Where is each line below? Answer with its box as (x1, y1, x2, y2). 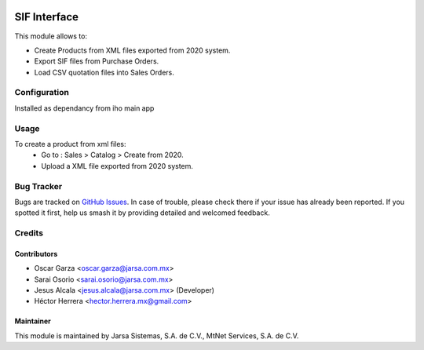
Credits (14, 228, 43, 239)
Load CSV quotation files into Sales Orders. (34, 67, 174, 77)
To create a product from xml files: (14, 139, 126, 148)
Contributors (14, 249, 58, 258)
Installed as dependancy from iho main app (14, 103, 155, 113)
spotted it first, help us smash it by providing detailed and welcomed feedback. (14, 208, 270, 217)
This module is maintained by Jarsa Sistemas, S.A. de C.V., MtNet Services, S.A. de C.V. (14, 330, 299, 341)
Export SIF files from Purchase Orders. (34, 57, 159, 66)
